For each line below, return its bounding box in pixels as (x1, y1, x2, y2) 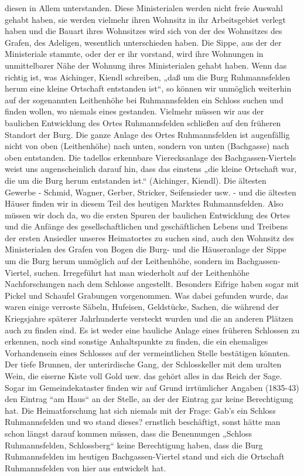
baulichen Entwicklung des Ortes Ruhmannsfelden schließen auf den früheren (5, 116, 281, 129)
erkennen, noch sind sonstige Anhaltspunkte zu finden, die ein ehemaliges (5, 335, 268, 347)
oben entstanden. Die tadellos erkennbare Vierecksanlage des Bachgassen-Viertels (5, 151, 296, 163)
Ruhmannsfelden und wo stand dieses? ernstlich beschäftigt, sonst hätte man (5, 416, 281, 428)
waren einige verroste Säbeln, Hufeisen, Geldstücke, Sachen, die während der (5, 301, 279, 313)
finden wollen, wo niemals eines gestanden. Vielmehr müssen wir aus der (5, 105, 264, 117)
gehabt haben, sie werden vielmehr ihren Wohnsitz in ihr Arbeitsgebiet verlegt (5, 13, 286, 25)
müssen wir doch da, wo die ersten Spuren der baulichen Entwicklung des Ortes (5, 208, 291, 221)
